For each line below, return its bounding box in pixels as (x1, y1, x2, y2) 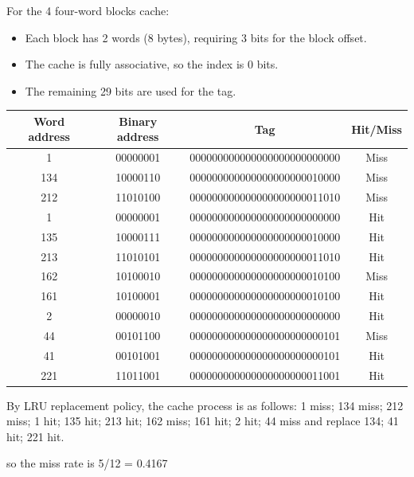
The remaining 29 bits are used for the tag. (25, 82, 236, 99)
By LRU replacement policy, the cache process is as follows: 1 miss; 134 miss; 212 (6, 397, 404, 413)
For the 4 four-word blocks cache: (6, 2, 170, 18)
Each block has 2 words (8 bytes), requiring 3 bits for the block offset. (25, 29, 367, 45)
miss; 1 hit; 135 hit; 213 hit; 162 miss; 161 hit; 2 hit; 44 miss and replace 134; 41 (6, 412, 399, 429)
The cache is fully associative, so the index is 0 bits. (25, 56, 279, 72)
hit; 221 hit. (6, 428, 64, 444)
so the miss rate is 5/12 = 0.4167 (6, 455, 168, 471)
